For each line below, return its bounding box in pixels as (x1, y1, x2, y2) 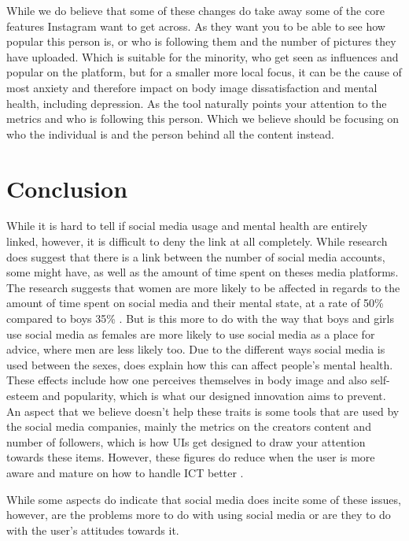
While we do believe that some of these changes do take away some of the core (6, 2, 385, 18)
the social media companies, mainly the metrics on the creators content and (6, 418, 371, 435)
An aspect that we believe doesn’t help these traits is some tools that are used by (6, 402, 400, 419)
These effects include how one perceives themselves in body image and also (6, 372, 367, 388)
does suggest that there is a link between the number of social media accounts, (6, 248, 385, 265)
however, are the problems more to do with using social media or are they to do (6, 506, 391, 523)
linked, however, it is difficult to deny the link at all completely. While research (6, 233, 388, 250)
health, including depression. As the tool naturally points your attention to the (6, 94, 387, 111)
